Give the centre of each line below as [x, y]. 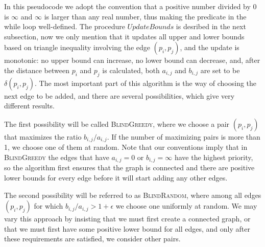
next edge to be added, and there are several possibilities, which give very [119, 95]
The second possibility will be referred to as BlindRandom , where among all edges [133, 195]
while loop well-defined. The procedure [65, 26]
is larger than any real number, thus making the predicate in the [145, 16]
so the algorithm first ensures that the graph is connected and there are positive [129, 167]
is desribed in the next [211, 26]
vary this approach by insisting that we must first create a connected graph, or [127, 219]
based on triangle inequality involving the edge [77, 47]
